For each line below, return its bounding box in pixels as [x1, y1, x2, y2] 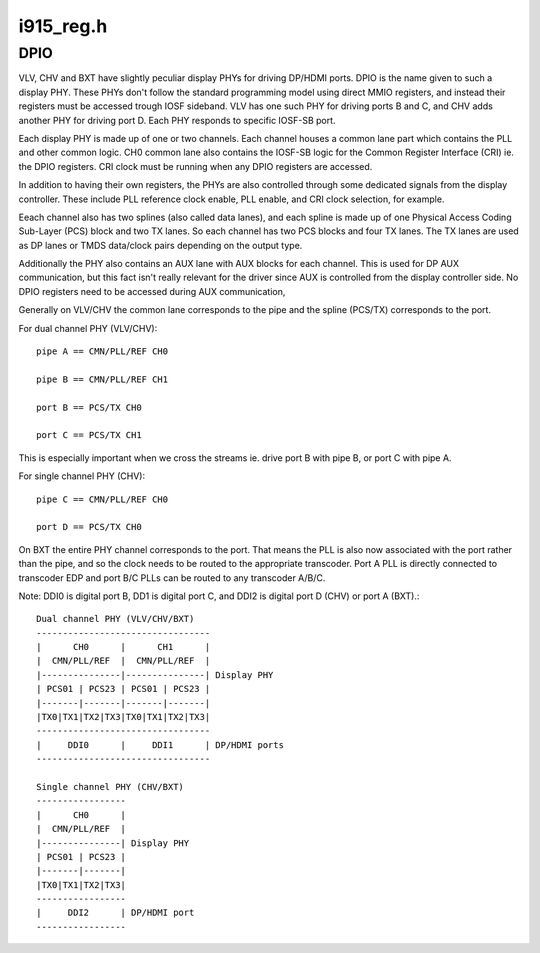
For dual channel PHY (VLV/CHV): [18, 322, 158, 334]
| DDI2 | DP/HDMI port [36, 907, 195, 919]
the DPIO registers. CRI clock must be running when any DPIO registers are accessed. [18, 160, 373, 172]
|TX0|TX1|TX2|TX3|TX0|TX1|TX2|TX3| [36, 711, 211, 723]
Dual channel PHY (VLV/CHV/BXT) [36, 613, 195, 625]
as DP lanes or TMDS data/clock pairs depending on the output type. [18, 239, 303, 251]
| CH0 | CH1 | [36, 641, 211, 653]
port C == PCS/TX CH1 [36, 430, 142, 441]
